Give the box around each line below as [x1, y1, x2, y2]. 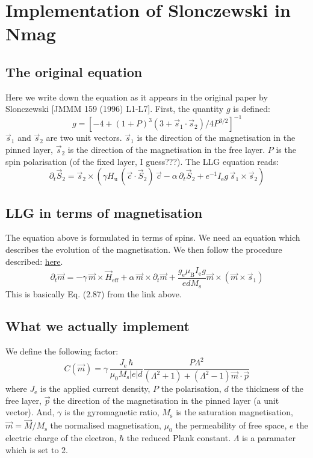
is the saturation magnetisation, [176, 406, 293, 418]
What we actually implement [5, 317, 190, 335]
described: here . [5, 255, 63, 267]
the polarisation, [161, 382, 222, 395]
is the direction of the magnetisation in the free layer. [67, 143, 265, 156]
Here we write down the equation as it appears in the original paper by [5, 90, 268, 103]
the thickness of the [231, 382, 303, 395]
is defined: [233, 102, 270, 115]
